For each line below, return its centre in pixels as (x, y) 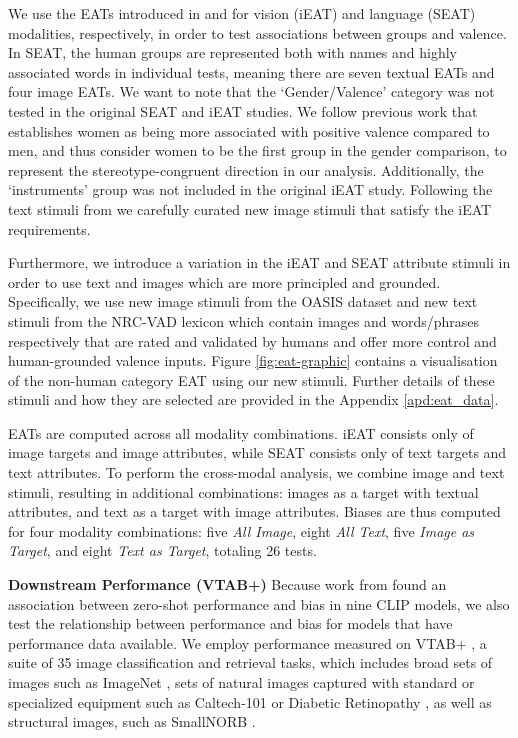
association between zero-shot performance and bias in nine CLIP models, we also (259, 603)
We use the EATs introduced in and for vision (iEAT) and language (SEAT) (242, 13)
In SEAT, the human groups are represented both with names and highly (233, 52)
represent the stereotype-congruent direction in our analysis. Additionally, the (246, 169)
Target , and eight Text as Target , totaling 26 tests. (162, 550)
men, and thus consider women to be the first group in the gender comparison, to (257, 150)
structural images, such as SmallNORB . (132, 721)
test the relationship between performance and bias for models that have (230, 623)
